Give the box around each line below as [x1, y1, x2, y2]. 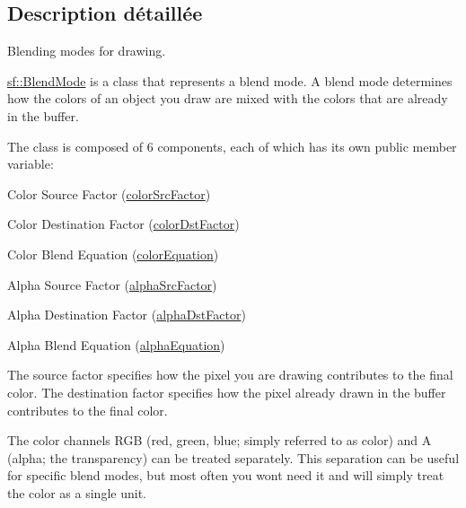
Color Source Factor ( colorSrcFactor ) [7, 184, 211, 203]
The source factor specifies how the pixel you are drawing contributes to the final [7, 365, 453, 384]
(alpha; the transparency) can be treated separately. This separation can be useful [7, 448, 460, 467]
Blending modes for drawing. [7, 41, 166, 60]
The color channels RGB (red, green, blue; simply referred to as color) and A [7, 431, 432, 450]
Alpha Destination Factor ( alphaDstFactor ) [7, 305, 246, 324]
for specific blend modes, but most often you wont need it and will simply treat [7, 466, 444, 485]
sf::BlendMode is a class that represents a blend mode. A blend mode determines [7, 71, 453, 90]
